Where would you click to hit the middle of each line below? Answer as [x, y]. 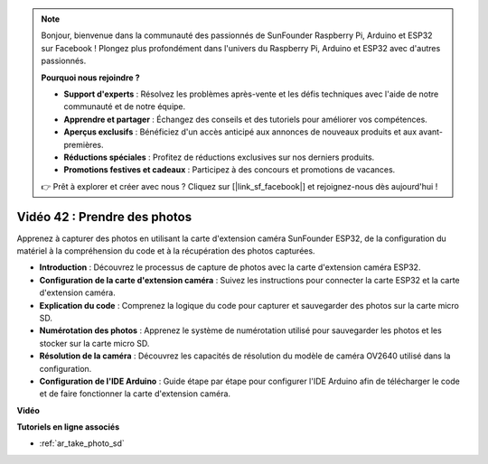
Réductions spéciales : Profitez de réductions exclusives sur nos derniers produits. [219, 157]
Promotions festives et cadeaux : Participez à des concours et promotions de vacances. [230, 170]
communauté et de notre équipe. [125, 107]
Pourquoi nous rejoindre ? [90, 78]
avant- [431, 132]
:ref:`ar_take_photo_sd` [82, 443]
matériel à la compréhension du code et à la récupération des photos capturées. [166, 251]
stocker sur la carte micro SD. [94, 343]
